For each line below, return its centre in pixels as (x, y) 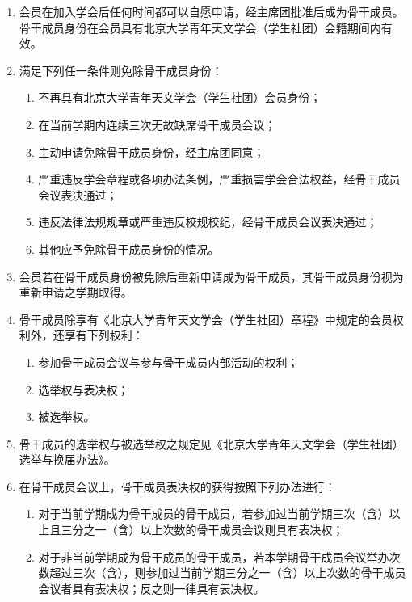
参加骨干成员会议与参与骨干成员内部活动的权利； (168, 362)
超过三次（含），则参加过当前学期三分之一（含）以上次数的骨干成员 (228, 573)
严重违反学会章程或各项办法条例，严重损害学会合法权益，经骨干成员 (219, 179)
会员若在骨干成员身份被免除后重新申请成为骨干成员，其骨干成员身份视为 (211, 276)
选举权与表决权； (84, 389)
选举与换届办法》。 (67, 459)
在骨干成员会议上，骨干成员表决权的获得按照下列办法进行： (177, 486)
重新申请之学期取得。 (76, 292)
